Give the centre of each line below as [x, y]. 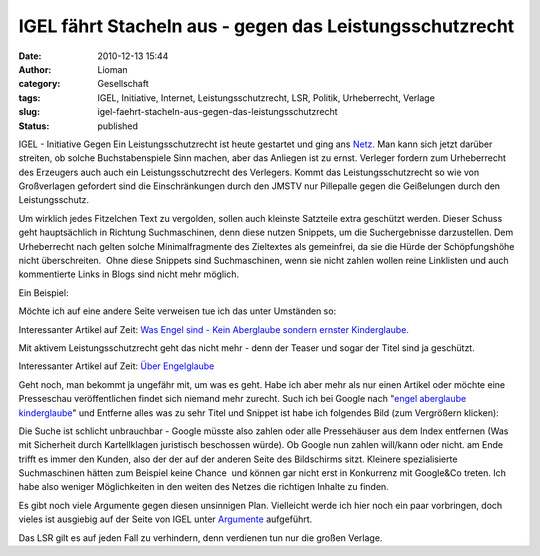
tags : [29, 97]
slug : [29, 112]
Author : [35, 69]
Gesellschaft [123, 84]
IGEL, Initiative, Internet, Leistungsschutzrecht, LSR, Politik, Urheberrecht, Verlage [266, 97]
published [118, 126]
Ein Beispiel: [43, 292]
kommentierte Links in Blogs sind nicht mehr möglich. [129, 274]
